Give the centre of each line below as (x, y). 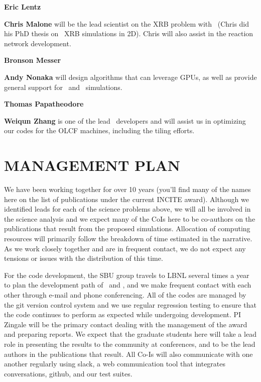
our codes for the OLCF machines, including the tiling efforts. (99, 130)
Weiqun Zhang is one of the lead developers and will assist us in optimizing (125, 120)
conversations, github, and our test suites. (68, 373)
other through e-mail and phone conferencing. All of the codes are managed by (125, 295)
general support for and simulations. (63, 87)
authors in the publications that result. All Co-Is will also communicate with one (128, 354)
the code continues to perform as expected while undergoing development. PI (123, 314)
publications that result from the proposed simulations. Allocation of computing (127, 228)
